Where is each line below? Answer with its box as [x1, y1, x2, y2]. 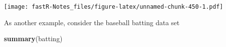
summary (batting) [4, 33, 63, 44]
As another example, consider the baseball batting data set [4, 17, 180, 27]
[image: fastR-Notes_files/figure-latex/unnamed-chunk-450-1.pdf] [4, 3, 224, 10]
